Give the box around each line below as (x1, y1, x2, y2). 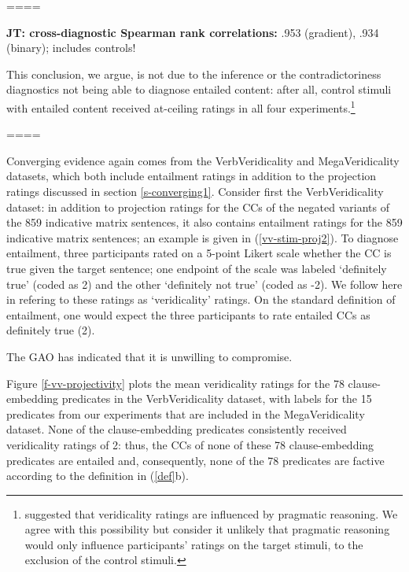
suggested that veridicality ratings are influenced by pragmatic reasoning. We (24, 505, 398, 522)
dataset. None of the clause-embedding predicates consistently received (6, 421, 347, 437)
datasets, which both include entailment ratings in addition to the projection (6, 168, 377, 184)
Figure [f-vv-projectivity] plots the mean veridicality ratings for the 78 (6, 375, 345, 391)
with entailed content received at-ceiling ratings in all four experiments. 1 (6, 97, 356, 116)
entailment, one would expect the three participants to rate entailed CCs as (6, 306, 370, 323)
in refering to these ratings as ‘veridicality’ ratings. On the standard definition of (6, 291, 396, 308)
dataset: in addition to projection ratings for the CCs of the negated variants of (6, 198, 389, 215)
